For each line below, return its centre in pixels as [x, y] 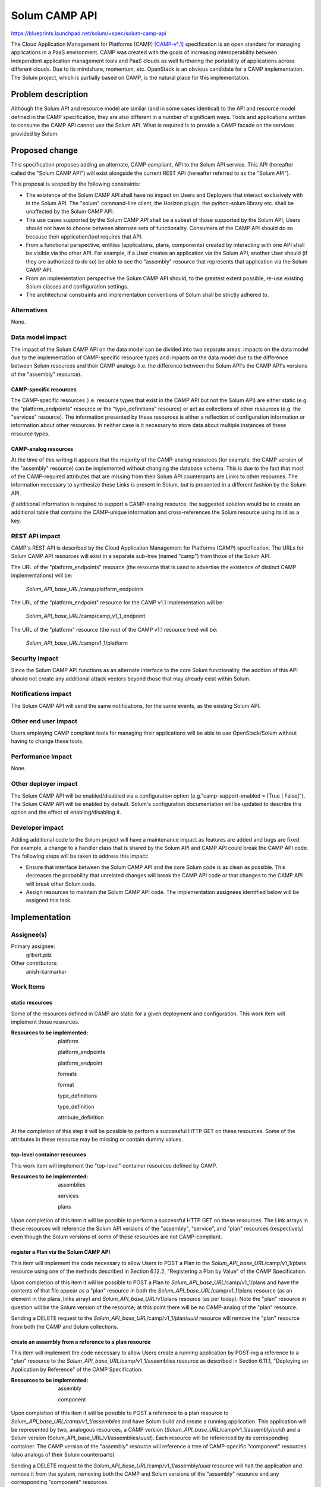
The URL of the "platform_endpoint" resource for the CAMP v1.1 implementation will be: [117, 602]
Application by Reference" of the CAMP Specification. [77, 1369]
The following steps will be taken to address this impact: [80, 856]
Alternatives [29, 310]
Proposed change [45, 151]
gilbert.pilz [39, 955]
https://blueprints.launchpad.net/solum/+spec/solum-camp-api [89, 33]
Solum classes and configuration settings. [77, 286]
